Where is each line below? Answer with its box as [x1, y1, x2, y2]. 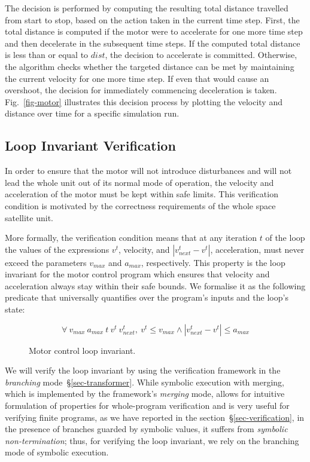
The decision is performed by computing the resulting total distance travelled [5, 2, 288, 14]
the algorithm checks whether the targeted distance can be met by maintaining [5, 60, 294, 72]
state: [5, 303, 25, 316]
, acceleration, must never [210, 243, 305, 255]
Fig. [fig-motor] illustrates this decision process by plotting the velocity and [5, 95, 282, 108]
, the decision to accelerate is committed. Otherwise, [105, 48, 297, 61]
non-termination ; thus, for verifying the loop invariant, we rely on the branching [5, 434, 299, 446]
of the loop [265, 231, 305, 244]
